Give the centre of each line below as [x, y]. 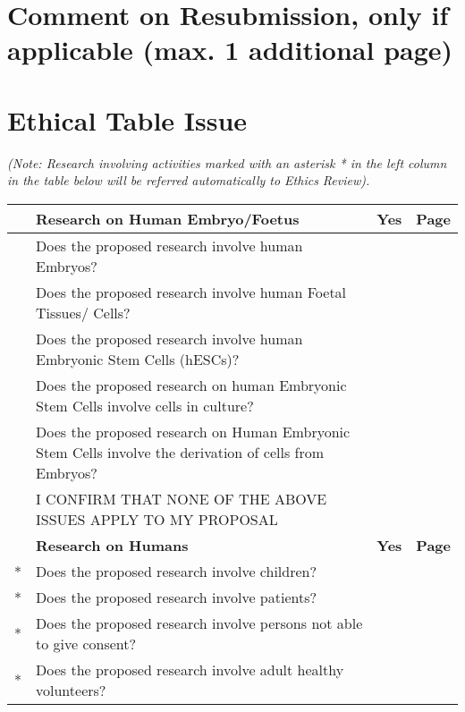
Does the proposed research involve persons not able [199, 623]
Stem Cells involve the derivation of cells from [180, 452]
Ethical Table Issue [127, 119]
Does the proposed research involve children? [177, 571]
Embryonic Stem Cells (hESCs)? [138, 359]
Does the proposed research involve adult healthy [190, 669]
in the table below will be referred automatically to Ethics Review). [189, 180]
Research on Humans [112, 545]
